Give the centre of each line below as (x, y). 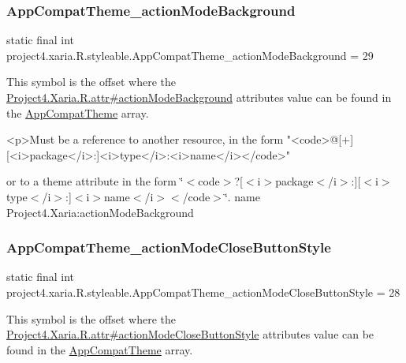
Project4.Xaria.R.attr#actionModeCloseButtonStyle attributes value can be (190, 334)
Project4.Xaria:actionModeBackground (100, 212)
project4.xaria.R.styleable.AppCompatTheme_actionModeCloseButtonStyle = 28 (203, 292)
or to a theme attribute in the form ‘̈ (95, 181)
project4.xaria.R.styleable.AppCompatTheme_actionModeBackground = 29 (190, 55)
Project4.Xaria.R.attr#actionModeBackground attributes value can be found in (199, 97)
